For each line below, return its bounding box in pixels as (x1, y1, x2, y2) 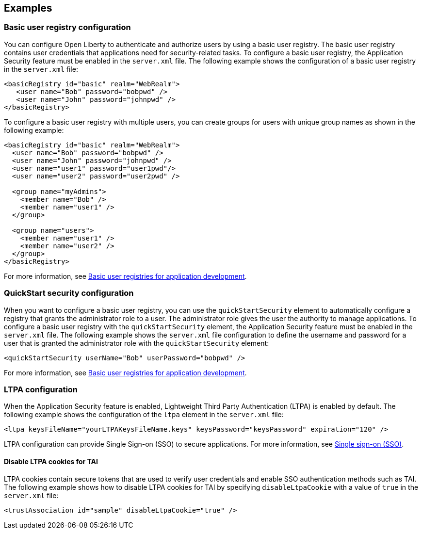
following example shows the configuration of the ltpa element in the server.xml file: (4, 410, 284, 419)
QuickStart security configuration (4, 288, 134, 298)
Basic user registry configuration (4, 22, 131, 32)
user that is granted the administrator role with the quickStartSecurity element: (4, 339, 269, 347)
